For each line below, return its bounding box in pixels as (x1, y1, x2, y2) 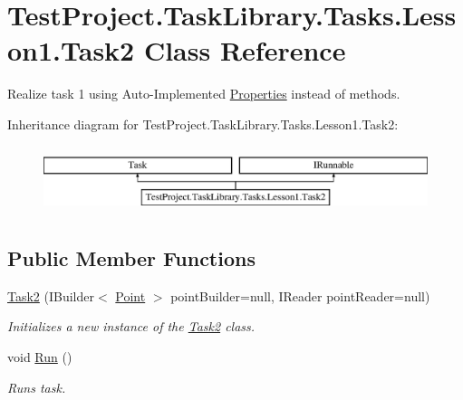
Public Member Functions (7, 244, 256, 272)
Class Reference (143, 32, 346, 69)
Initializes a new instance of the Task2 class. (7, 317, 256, 336)
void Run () (7, 348, 72, 367)
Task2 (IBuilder (7, 286, 94, 305)
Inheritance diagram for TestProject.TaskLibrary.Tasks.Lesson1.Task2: (7, 114, 399, 133)
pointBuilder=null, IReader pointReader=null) (170, 286, 430, 305)
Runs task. (7, 377, 66, 396)
